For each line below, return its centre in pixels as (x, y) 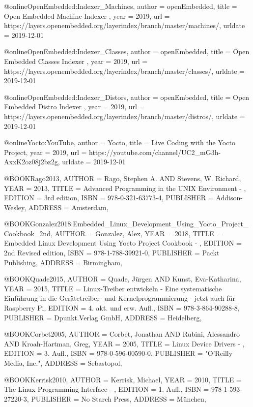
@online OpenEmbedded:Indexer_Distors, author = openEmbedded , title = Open (127, 97)
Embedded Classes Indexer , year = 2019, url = (76, 61)
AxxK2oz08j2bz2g (31, 162)
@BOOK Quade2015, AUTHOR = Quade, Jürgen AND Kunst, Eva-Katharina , (123, 279)
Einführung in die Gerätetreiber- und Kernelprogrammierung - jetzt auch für (120, 298)
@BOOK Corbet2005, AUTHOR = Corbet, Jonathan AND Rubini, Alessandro (122, 334)
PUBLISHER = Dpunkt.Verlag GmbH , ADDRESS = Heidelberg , (103, 317)
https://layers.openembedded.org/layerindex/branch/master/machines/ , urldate (125, 25)
